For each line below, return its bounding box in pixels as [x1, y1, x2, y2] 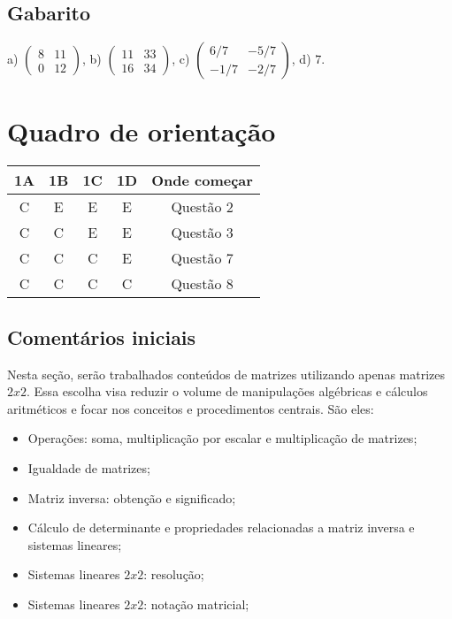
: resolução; [143, 565, 204, 584]
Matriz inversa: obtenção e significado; [27, 488, 236, 507]
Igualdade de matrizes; [27, 458, 150, 477]
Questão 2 [171, 196, 234, 218]
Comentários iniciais [7, 323, 196, 350]
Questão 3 [171, 222, 234, 243]
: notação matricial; [143, 594, 249, 613]
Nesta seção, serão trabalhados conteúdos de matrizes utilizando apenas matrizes [7, 364, 445, 383]
